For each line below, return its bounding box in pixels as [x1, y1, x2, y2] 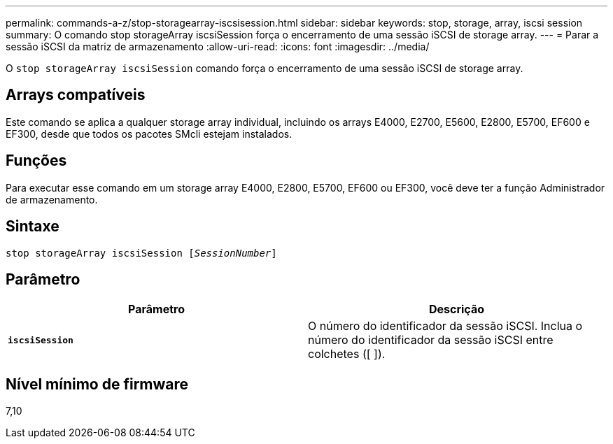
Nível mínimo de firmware [6, 375, 189, 393]
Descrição [428, 302, 485, 317]
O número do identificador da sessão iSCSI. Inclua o [308, 319, 583, 334]
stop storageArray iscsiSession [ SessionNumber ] [6, 247, 277, 259]
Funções [6, 152, 67, 170]
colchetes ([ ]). [308, 347, 386, 361]
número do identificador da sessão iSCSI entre [308, 333, 554, 348]
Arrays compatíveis [6, 86, 146, 104]
